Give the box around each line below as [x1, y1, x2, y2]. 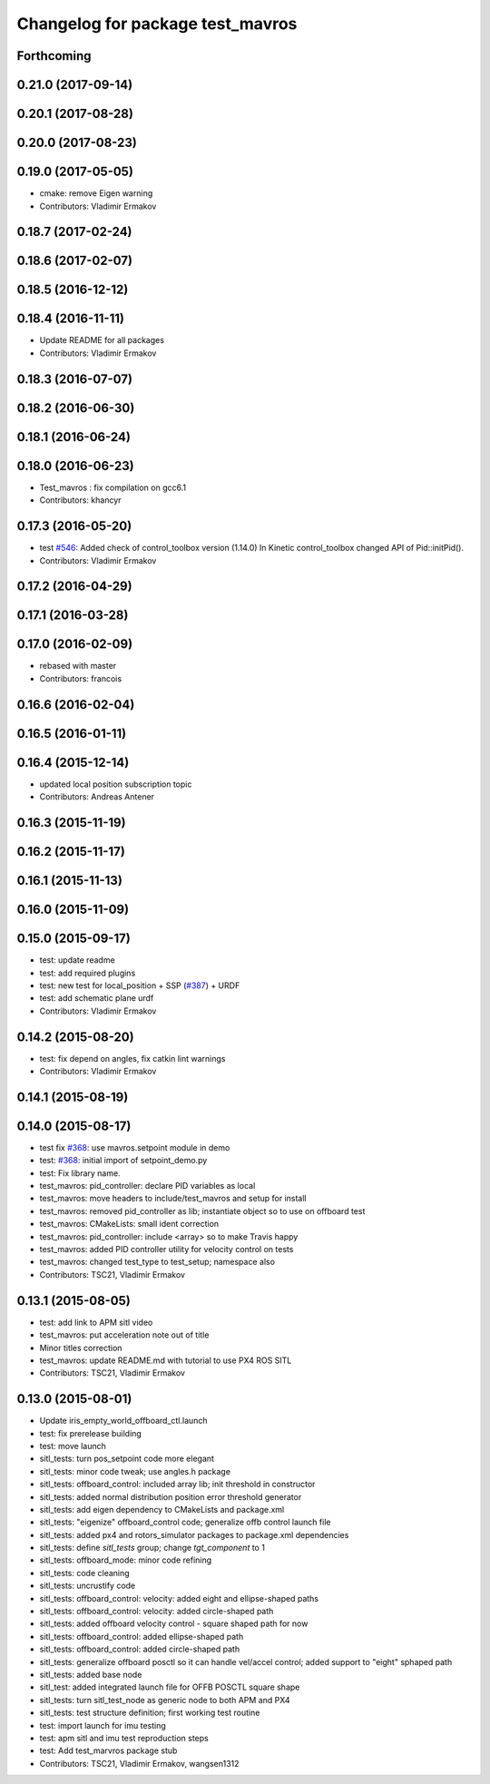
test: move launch [39, 1440, 106, 1451]
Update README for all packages [39, 335, 165, 346]
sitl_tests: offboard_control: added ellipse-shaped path [39, 1631, 244, 1642]
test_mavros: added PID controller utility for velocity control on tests [39, 1244, 294, 1255]
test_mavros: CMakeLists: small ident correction [39, 1219, 220, 1230]
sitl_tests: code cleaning [39, 1567, 131, 1578]
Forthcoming [16, 48, 92, 64]
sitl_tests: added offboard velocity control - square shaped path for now [39, 1618, 309, 1629]
